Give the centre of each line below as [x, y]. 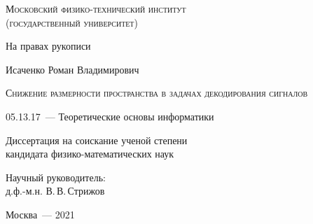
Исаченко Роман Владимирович [72, 69]
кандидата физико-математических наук [90, 154]
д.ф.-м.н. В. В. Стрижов [55, 191]
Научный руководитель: [56, 177]
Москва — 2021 [40, 214]
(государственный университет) [72, 22]
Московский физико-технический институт [96, 8]
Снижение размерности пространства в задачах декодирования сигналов [157, 93]
